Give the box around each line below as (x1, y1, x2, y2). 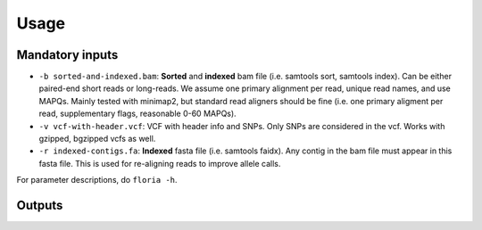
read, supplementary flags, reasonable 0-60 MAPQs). (38, 108, 237, 119)
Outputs (16, 198, 63, 213)
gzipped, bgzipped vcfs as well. (38, 134, 156, 144)
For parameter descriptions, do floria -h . (16, 175, 178, 185)
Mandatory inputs (16, 47, 119, 62)
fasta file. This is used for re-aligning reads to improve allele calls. (38, 158, 281, 168)
